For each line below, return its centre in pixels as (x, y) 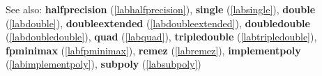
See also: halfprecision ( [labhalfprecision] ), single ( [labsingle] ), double (161, 9)
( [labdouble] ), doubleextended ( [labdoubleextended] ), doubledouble (158, 23)
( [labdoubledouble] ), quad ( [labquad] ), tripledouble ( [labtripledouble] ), (161, 37)
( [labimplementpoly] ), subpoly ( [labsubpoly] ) (103, 64)
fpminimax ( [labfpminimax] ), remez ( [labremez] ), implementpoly (153, 50)
